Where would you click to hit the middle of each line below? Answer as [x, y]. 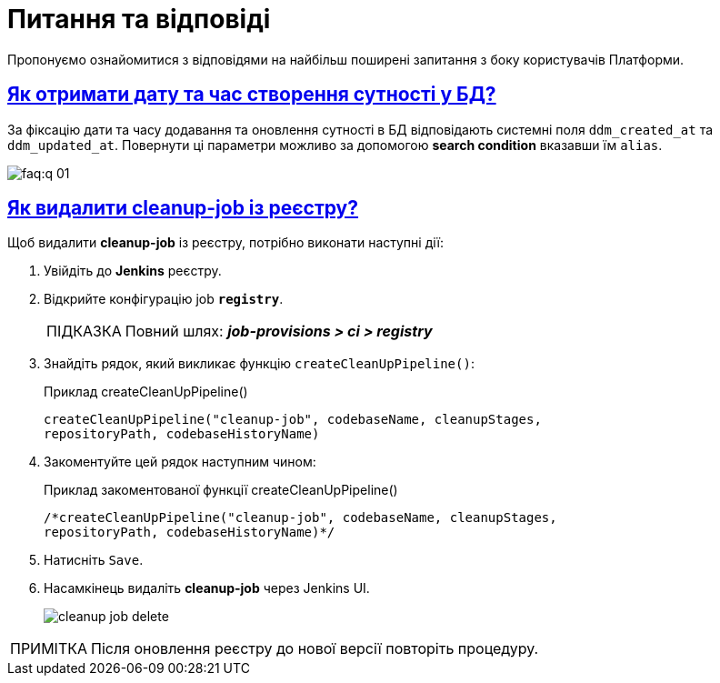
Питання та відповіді [139, 19]
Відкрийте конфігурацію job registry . [164, 299]
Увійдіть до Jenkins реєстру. [133, 271]
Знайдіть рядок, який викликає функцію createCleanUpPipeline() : [259, 364]
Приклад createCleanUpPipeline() [146, 392]
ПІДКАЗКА [84, 331]
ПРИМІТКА [49, 649]
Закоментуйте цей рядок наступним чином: [180, 462]
